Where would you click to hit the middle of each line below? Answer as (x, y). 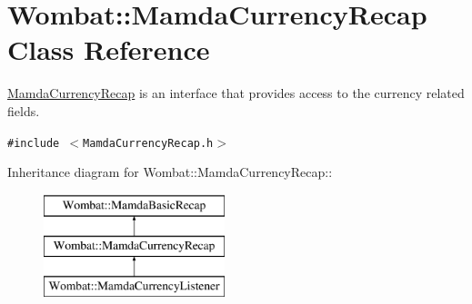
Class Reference (109, 49)
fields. (24, 110)
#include (34, 143)
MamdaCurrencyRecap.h (148, 143)
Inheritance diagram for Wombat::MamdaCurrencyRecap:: (170, 172)
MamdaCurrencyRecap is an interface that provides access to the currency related (236, 93)
